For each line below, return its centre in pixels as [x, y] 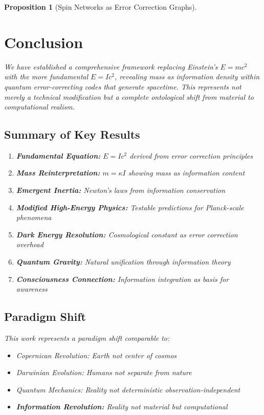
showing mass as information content [186, 173]
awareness [32, 289]
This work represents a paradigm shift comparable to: [87, 338]
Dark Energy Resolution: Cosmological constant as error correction [127, 234]
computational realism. [39, 107]
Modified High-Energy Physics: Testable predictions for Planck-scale [130, 207]
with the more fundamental [46, 77]
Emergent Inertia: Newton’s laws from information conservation [121, 190]
